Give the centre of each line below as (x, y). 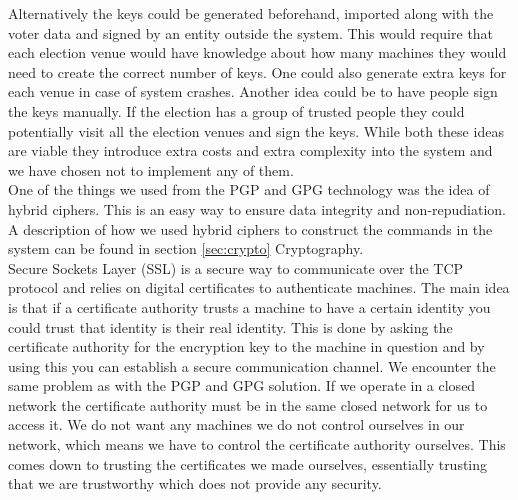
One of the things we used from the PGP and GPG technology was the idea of (249, 189)
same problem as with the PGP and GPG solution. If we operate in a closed (242, 385)
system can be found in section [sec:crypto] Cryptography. (186, 248)
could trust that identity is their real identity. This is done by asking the (230, 326)
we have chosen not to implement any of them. (151, 169)
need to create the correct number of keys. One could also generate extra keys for (257, 71)
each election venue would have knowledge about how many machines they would (257, 52)
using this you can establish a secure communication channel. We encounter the (252, 365)
